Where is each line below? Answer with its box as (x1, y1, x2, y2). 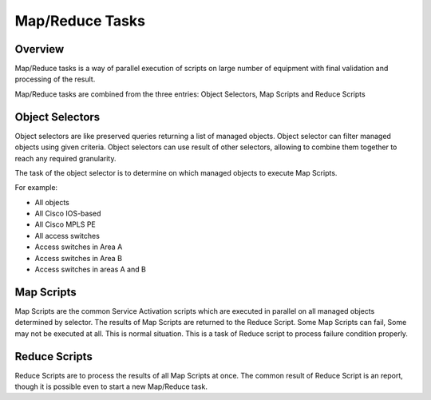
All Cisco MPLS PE (34, 220, 96, 229)
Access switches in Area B (34, 253, 123, 263)
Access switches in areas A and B (34, 264, 147, 275)
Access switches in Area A (34, 242, 123, 251)
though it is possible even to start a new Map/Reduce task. (14, 382, 208, 391)
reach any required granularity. (14, 153, 117, 163)
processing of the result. (14, 74, 96, 84)
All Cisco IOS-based (34, 208, 101, 219)
